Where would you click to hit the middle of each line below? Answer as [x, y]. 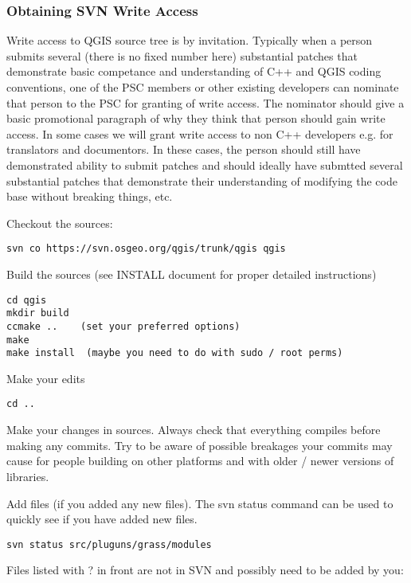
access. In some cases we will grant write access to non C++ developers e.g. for [200, 133]
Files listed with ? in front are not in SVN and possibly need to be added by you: [205, 570]
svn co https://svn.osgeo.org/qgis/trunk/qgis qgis [146, 249]
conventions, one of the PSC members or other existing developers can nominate [203, 87]
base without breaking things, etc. [90, 196]
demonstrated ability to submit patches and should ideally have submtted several [205, 164]
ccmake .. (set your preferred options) [123, 326]
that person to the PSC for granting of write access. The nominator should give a [205, 102]
